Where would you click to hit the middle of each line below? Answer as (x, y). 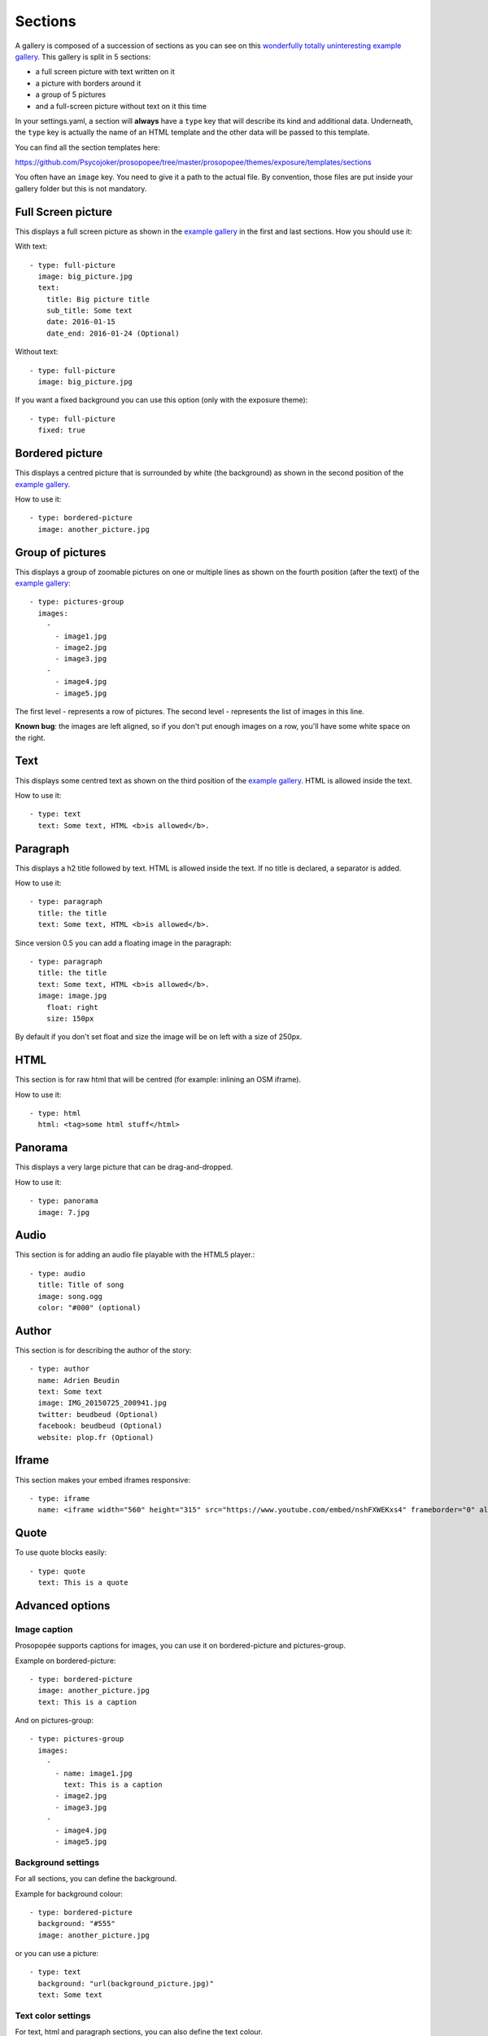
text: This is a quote (83, 1582)
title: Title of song (81, 1285)
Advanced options (63, 1606)
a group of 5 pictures (70, 94)
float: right (72, 1007)
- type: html (55, 1113)
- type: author (60, 1369)
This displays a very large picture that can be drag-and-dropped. (124, 1167)
